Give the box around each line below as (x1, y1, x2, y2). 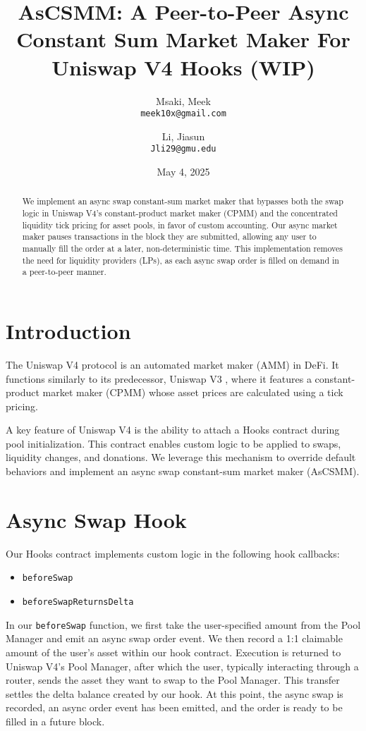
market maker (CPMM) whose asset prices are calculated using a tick (42, 385, 343, 400)
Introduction (6, 316, 131, 345)
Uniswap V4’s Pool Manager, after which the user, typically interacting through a (6, 658, 359, 673)
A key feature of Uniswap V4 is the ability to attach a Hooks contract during (6, 422, 340, 437)
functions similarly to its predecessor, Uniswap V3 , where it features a (6, 371, 312, 386)
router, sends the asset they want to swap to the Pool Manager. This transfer (6, 672, 340, 687)
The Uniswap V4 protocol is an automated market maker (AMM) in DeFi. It (6, 357, 339, 371)
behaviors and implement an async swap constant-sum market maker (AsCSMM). (6, 464, 360, 479)
